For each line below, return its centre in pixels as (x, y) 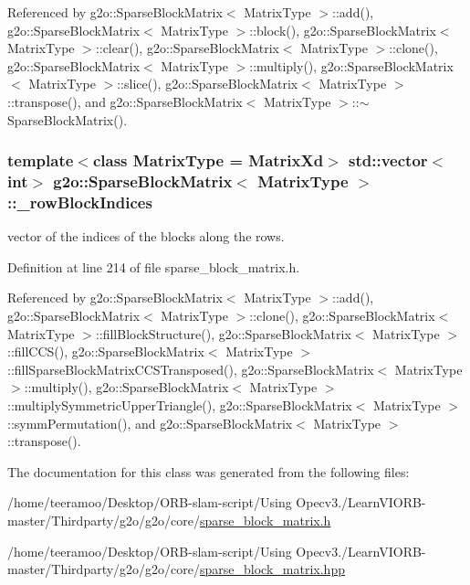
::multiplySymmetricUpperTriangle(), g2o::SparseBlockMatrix (180, 404)
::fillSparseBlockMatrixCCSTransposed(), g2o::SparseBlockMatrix (191, 369)
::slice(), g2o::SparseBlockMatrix (208, 84)
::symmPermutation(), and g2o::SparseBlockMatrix (150, 423)
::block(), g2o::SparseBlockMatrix (343, 30)
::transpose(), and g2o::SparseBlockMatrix (125, 101)
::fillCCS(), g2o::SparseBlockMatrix (106, 351)
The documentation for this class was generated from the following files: (209, 471)
